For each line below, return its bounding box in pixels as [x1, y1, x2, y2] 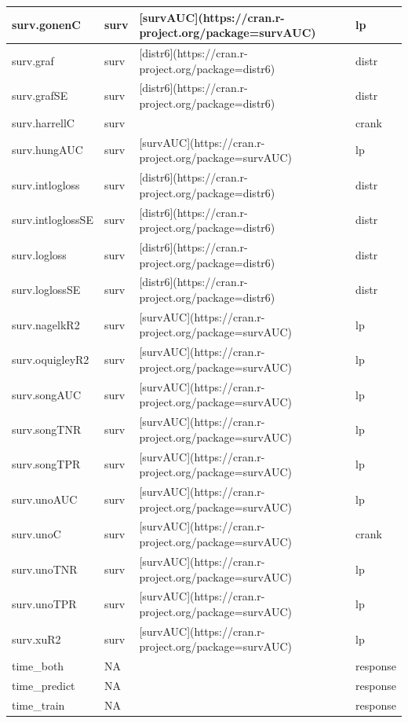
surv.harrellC [12, 114, 75, 130]
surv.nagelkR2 [12, 316, 80, 332]
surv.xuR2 [12, 630, 61, 647]
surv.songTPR [12, 456, 81, 472]
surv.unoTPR [12, 596, 77, 612]
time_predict [12, 677, 75, 694]
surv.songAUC [12, 386, 82, 402]
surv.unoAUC [12, 490, 78, 507]
